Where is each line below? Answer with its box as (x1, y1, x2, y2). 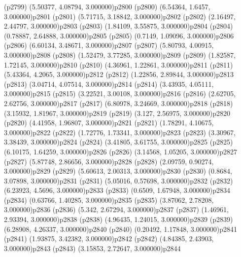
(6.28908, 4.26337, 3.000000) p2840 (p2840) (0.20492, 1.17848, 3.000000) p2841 (4, 223, 237, 234)
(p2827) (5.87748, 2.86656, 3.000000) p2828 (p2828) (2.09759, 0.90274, (4, 156, 214, 166)
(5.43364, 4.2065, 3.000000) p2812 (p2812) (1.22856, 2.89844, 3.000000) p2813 (4, 69, 234, 79)
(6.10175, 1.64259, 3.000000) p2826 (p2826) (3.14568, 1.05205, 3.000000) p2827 (4, 146, 237, 156)
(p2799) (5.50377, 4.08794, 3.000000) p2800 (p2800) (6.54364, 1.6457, (4, 1, 210, 11)
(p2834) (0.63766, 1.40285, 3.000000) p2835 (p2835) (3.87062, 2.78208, (4, 194, 214, 205)
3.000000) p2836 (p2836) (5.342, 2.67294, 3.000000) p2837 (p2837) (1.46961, (4, 204, 229, 215)
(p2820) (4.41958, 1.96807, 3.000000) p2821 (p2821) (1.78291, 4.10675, (4, 117, 214, 128)
